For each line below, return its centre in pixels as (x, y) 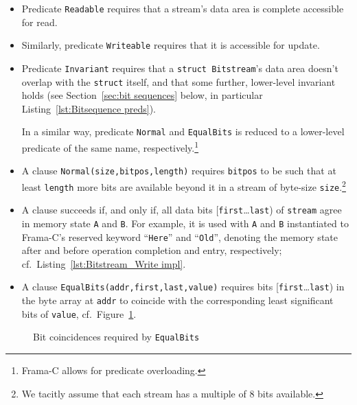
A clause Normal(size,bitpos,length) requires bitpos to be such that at (179, 171)
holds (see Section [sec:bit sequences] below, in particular (142, 95)
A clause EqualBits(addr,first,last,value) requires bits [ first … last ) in (183, 287)
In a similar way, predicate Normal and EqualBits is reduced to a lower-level (183, 131)
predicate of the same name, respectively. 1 (110, 147)
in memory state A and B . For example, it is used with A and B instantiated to (185, 223)
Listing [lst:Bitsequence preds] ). (89, 108)
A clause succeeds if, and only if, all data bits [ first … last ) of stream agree (182, 210)
